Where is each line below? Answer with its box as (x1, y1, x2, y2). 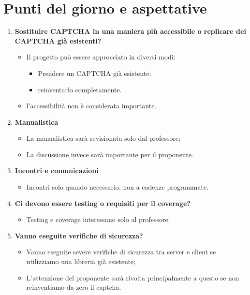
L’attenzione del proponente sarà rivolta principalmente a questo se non (26, 272, 239, 282)
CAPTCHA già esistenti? (15, 35, 102, 45)
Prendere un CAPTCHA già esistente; (38, 68, 151, 78)
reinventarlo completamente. (38, 84, 122, 94)
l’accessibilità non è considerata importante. (26, 101, 157, 111)
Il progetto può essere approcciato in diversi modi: (26, 52, 176, 62)
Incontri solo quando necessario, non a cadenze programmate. (26, 182, 209, 192)
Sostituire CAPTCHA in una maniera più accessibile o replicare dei (15, 26, 246, 36)
